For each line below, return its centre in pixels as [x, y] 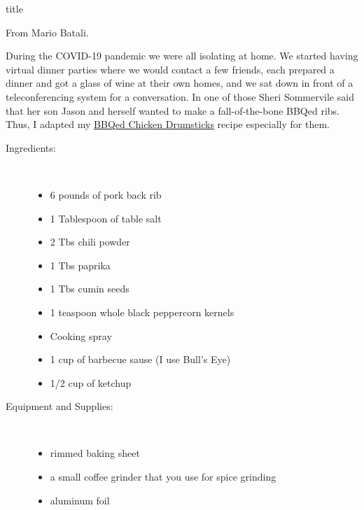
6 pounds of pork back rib [106, 194]
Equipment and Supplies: [59, 406]
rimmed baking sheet [95, 453]
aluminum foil [80, 500]
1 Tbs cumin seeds [90, 289]
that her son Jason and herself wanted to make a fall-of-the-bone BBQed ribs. [173, 110]
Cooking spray [81, 335]
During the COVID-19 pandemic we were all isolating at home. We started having [182, 56]
